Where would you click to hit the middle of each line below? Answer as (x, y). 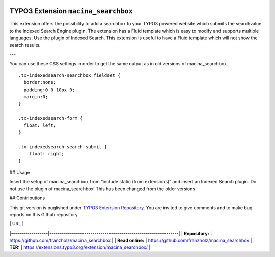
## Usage (20, 172)
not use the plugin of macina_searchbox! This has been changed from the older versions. (103, 189)
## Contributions (27, 198)
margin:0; (36, 97)
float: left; (40, 125)
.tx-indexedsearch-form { (51, 118)
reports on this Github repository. (44, 214)
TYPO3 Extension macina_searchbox (71, 11)
